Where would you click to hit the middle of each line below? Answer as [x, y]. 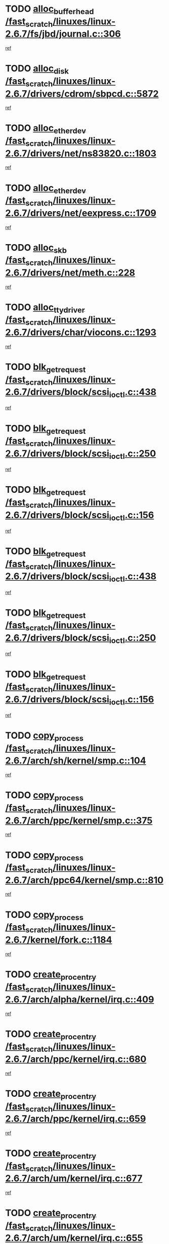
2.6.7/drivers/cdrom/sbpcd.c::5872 [82, 94]
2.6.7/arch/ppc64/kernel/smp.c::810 [84, 880]
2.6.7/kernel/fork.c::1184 [59, 940]
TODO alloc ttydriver [45, 308]
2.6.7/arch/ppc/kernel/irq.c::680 [76, 1059]
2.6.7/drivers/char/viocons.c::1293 [81, 332]
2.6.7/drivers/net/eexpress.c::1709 [81, 213]
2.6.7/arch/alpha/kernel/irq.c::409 [80, 999]
